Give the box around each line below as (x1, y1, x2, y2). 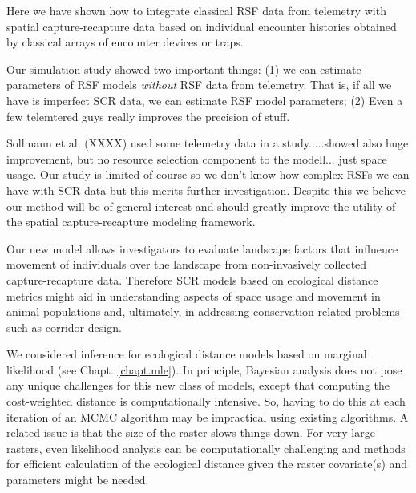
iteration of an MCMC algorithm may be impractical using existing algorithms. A (6, 408, 409, 425)
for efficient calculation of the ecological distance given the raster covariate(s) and (6, 455, 408, 472)
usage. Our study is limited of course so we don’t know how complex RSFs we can (6, 166, 410, 183)
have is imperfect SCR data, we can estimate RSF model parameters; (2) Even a (6, 91, 403, 108)
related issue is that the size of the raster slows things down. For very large (6, 424, 375, 441)
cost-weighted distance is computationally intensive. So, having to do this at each (6, 393, 406, 410)
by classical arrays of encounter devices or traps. (6, 34, 244, 51)
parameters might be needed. (6, 471, 149, 488)
